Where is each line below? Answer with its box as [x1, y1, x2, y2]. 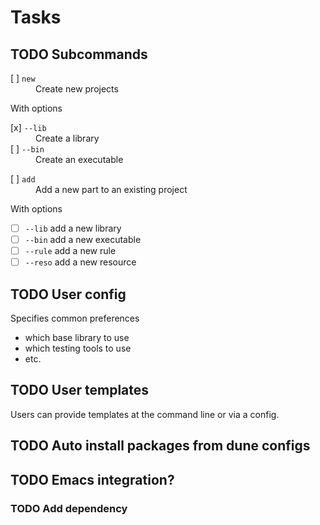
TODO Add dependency [10, 501, 128, 515]
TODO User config [10, 286, 127, 303]
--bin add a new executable [24, 234, 142, 246]
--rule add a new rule [24, 245, 117, 257]
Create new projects [35, 83, 119, 95]
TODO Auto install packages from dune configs [10, 437, 311, 455]
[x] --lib [10, 122, 47, 133]
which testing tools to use [24, 342, 132, 355]
